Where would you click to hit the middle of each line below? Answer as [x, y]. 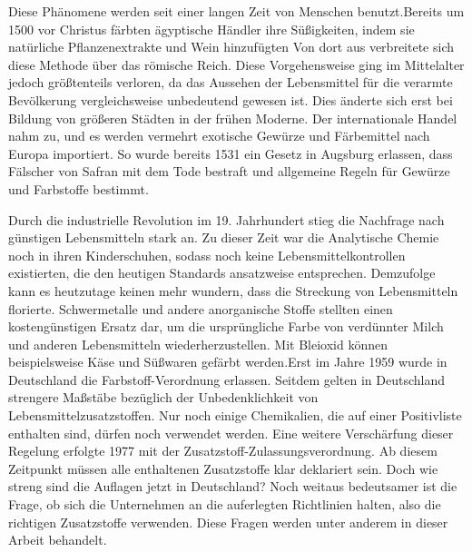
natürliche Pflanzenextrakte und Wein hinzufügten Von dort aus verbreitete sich [231, 47]
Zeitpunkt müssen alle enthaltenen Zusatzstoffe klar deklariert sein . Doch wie [223, 468]
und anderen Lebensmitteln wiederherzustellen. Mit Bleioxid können [198, 344]
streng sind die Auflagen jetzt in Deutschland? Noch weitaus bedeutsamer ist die [233, 486]
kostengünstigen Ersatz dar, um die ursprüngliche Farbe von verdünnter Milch [226, 326]
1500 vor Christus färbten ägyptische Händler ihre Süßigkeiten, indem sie [211, 29]
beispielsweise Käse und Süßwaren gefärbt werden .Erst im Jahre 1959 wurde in [228, 362]
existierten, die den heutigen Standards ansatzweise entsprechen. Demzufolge [222, 273]
